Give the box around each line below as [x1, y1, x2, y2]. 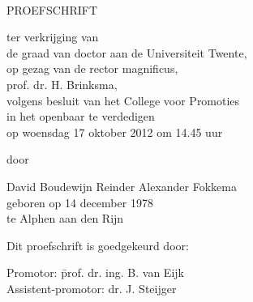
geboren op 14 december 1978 [6, 194, 153, 211]
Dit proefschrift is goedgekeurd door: [6, 236, 189, 253]
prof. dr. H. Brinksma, [6, 75, 118, 92]
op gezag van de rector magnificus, [6, 60, 178, 77]
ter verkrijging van [6, 28, 99, 45]
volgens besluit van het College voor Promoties [6, 91, 240, 108]
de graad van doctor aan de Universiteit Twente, [6, 44, 247, 61]
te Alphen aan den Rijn [6, 210, 124, 227]
